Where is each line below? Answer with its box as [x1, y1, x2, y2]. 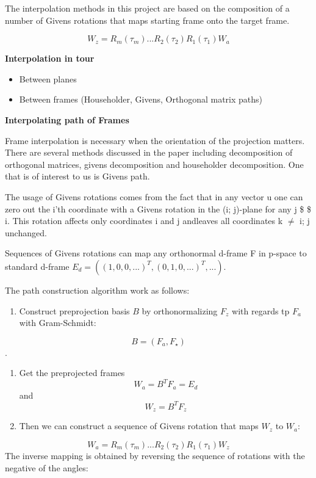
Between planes [19, 72, 77, 85]
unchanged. [5, 226, 47, 239]
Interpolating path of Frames [5, 113, 129, 126]
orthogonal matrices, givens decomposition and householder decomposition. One [5, 158, 304, 170]
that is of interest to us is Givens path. [5, 170, 150, 183]
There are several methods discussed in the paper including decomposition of [5, 146, 293, 159]
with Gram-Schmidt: [19, 316, 96, 329]
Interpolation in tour [5, 52, 95, 65]
